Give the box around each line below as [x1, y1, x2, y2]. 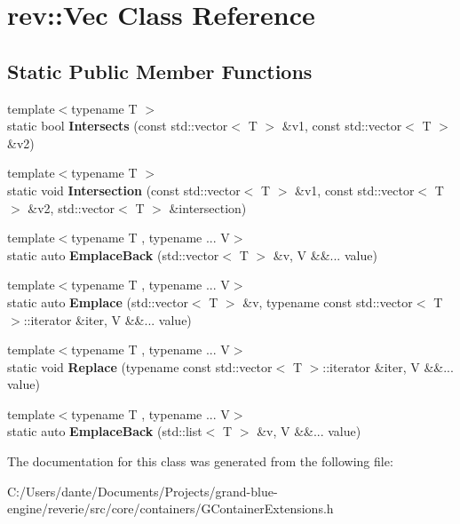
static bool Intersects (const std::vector [7, 116, 228, 135]
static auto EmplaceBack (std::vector [7, 245, 219, 264]
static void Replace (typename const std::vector [7, 357, 273, 376]
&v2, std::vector [28, 198, 115, 217]
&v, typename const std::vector [242, 292, 413, 311]
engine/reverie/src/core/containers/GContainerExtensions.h [7, 499, 334, 518]
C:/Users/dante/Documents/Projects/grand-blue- [7, 481, 278, 500]
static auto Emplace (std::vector [7, 292, 188, 311]
